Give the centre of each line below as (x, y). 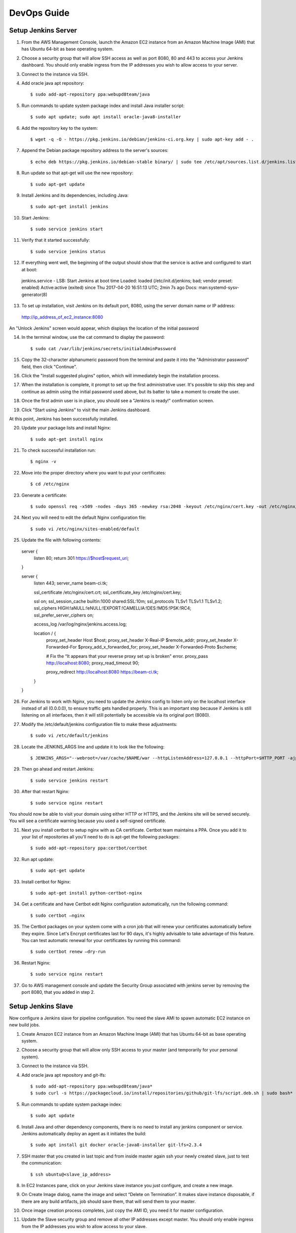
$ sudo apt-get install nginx (67, 439)
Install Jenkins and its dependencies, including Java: (75, 195)
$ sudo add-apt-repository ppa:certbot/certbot (89, 848)
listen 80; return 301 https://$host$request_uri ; (81, 558)
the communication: (42, 1163)
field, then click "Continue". (49, 366)
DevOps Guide (39, 13)
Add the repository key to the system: (60, 128)
